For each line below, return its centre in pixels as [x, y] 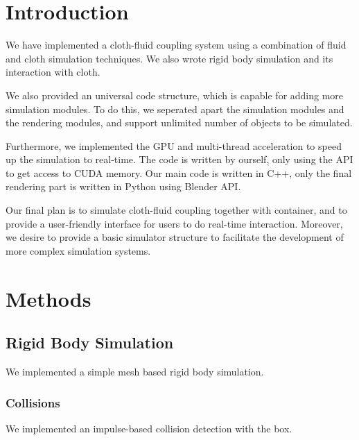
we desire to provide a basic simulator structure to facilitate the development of [175, 237]
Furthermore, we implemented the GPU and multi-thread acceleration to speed [174, 145]
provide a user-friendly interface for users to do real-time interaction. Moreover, [174, 223]
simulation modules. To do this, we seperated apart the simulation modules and [175, 109]
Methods [49, 298]
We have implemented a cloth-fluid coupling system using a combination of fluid [176, 45]
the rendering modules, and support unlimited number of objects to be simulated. [179, 122]
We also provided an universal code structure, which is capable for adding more [175, 95]
